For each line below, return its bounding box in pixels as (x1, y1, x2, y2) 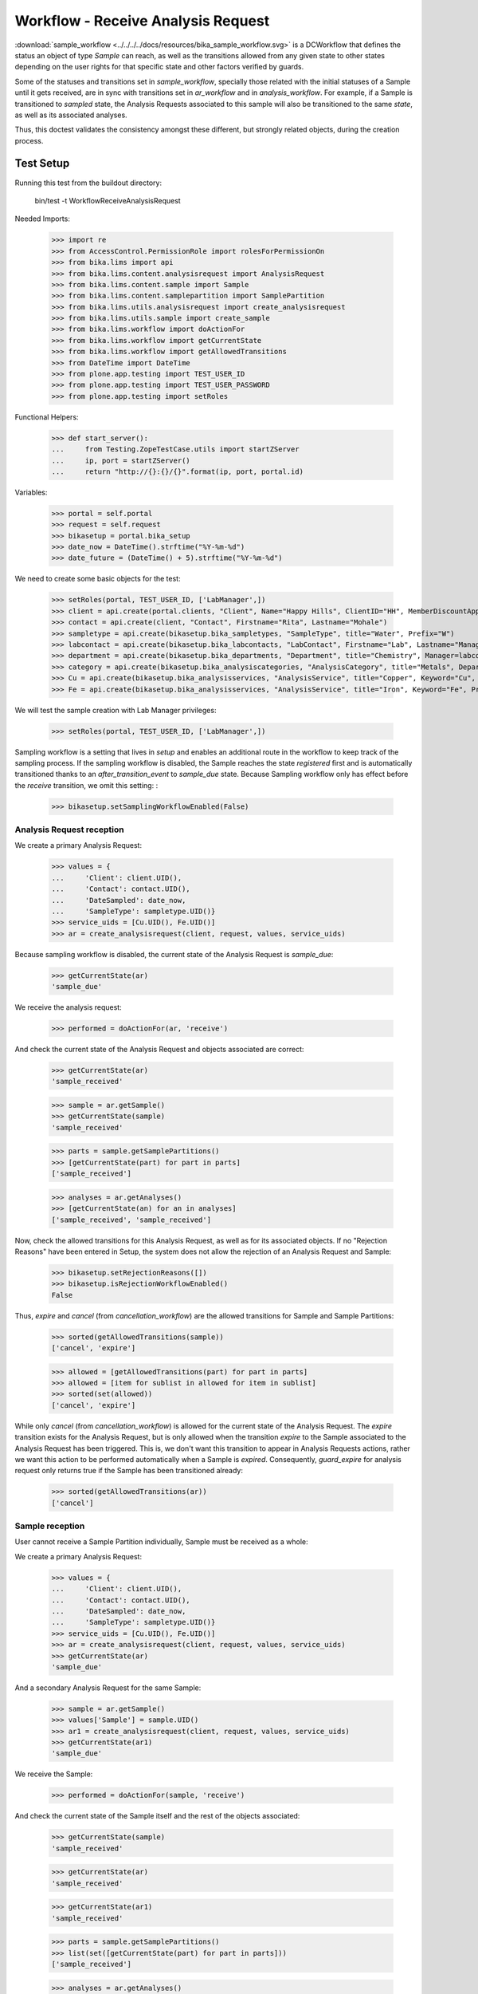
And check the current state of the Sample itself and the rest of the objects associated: (14, 1811, 300, 1821)
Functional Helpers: (14, 412, 79, 422)
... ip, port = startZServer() (51, 455, 190, 465)
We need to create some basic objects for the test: (14, 574, 181, 584)
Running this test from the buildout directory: (14, 178, 163, 187)
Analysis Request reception (14, 824, 124, 835)
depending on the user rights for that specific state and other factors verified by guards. (14, 62, 304, 72)
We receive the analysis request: (14, 1003, 123, 1012)
